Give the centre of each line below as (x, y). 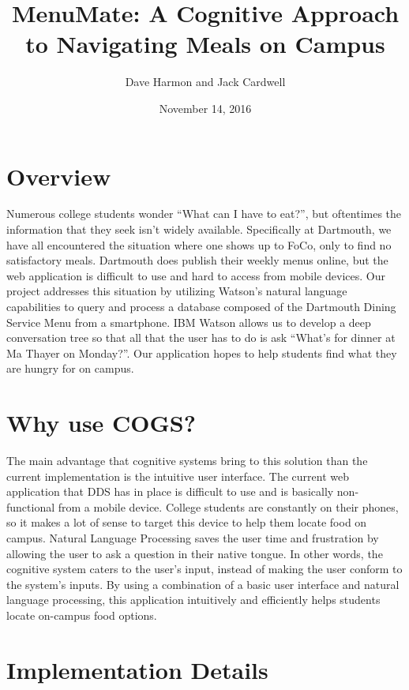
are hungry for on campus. (70, 368)
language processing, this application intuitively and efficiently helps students (193, 600)
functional (31, 506)
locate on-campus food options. (82, 615)
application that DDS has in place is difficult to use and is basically (170, 491)
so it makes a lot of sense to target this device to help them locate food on (187, 522)
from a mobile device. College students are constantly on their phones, (228, 506)
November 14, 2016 (205, 108)
